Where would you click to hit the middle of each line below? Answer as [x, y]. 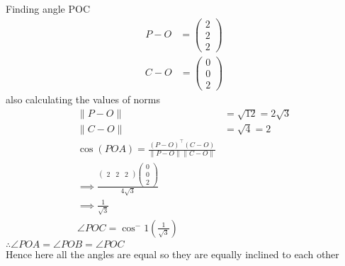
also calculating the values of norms [83, 99]
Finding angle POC [48, 8]
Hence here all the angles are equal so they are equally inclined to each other [172, 254]
